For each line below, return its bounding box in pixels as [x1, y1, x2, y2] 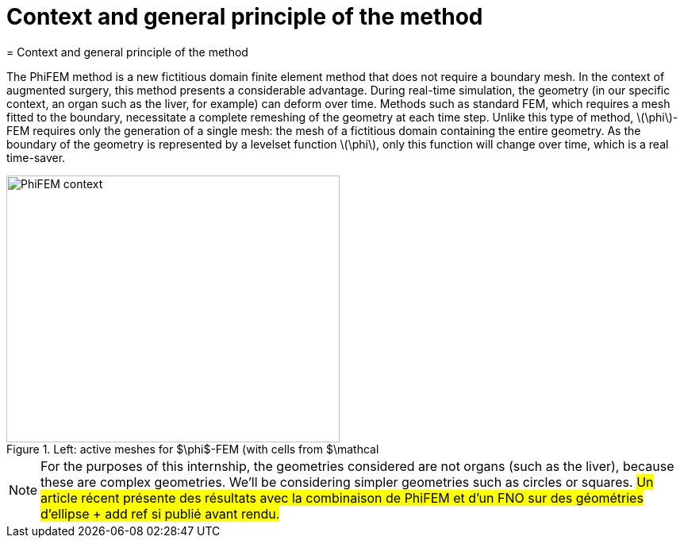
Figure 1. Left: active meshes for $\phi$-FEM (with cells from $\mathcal [6, 442, 379, 456]
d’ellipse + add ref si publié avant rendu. [40, 505, 280, 522]
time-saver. [6, 150, 66, 164]
